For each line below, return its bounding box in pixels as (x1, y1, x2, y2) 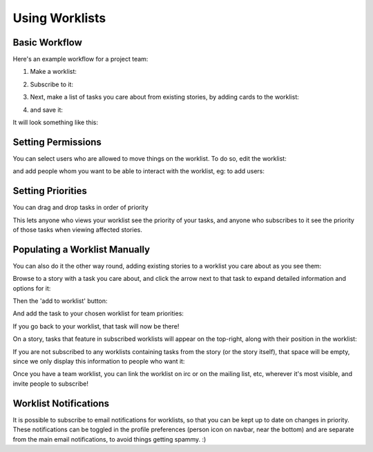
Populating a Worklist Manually (12, 244, 151, 255)
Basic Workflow (12, 37, 83, 48)
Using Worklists (12, 10, 106, 26)
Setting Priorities (12, 185, 88, 197)
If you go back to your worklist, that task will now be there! (12, 322, 180, 331)
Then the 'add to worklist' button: (12, 297, 108, 305)
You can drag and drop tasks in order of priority (12, 204, 149, 212)
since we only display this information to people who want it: (12, 357, 185, 366)
